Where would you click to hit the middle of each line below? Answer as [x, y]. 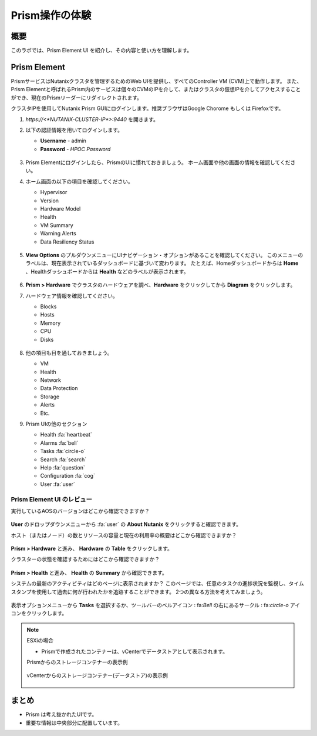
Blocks [48, 307]
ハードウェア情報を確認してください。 [72, 296]
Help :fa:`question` [63, 467]
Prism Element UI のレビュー [51, 499]
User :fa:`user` [58, 484]
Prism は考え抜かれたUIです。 [61, 714]
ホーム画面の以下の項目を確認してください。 [79, 181]
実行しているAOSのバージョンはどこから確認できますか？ [80, 511]
